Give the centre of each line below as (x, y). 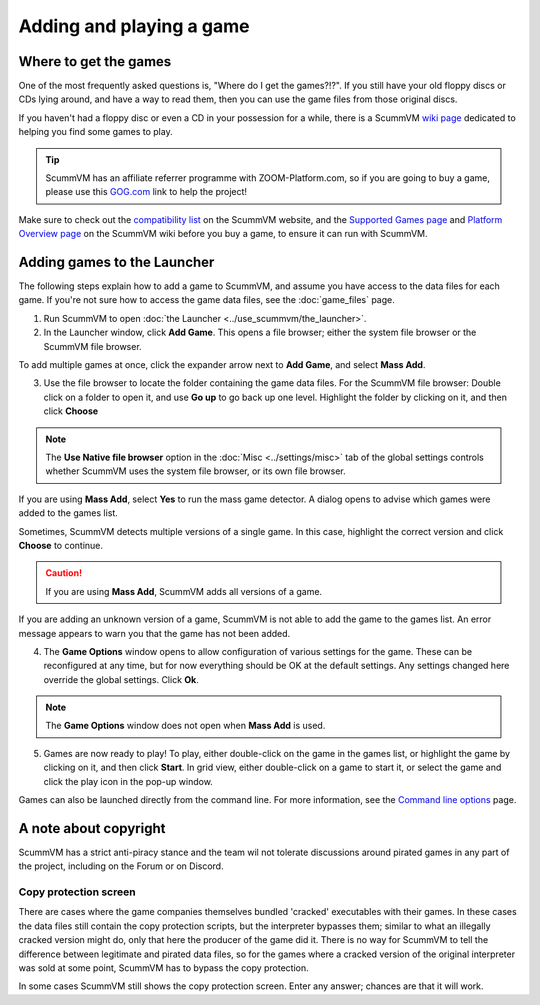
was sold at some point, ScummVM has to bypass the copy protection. (163, 968)
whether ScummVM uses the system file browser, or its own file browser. (196, 471)
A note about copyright (92, 828)
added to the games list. (68, 513)
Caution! (64, 573)
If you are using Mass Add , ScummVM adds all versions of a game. (184, 591)
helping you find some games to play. (96, 132)
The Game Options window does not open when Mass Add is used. (185, 726)
